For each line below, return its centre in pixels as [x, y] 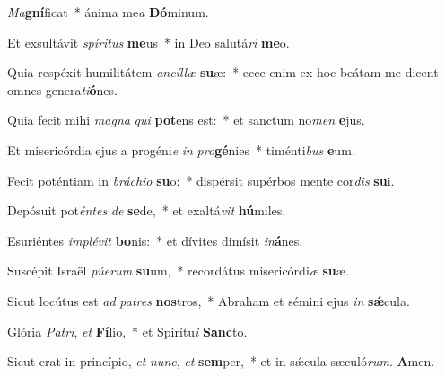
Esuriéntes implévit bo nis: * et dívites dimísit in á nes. [155, 240]
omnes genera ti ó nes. [62, 89]
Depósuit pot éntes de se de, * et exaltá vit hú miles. [147, 210]
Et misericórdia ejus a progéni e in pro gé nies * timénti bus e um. [181, 149]
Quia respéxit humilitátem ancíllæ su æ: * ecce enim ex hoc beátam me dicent [223, 72]
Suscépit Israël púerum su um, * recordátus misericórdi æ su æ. [178, 271]
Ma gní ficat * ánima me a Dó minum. [108, 12]
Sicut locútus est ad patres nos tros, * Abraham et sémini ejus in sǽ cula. [209, 300]
